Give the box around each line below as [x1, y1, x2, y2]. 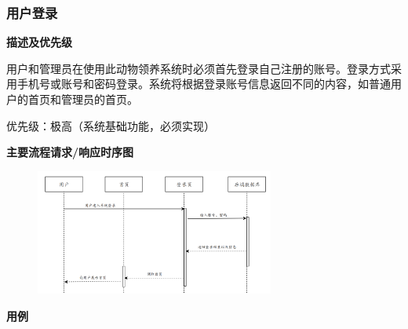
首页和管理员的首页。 [27, 91, 138, 107]
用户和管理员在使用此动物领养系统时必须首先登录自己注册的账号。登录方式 [6, 60, 391, 76]
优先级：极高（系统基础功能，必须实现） [6, 117, 215, 133]
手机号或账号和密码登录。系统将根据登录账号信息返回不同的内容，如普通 [16, 75, 391, 92]
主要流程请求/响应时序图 [6, 144, 134, 160]
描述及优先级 [6, 34, 72, 50]
